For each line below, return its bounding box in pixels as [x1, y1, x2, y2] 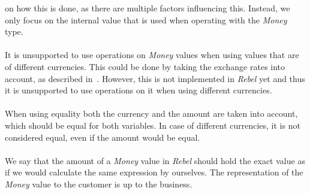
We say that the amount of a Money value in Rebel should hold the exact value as [5, 154, 305, 166]
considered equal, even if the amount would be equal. [5, 131, 200, 143]
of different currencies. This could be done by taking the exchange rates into [5, 60, 285, 72]
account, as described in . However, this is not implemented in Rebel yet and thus [5, 72, 305, 84]
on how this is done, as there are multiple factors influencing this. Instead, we [5, 2, 290, 14]
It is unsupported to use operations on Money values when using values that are [5, 48, 299, 61]
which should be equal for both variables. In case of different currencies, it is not [5, 119, 300, 131]
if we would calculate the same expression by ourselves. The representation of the [5, 166, 303, 178]
